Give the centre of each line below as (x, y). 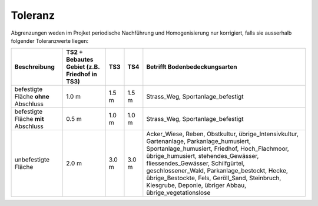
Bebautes (79, 60)
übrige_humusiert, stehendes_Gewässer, (203, 156)
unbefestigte (32, 160)
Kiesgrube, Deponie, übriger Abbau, (196, 185)
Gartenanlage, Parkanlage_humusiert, (198, 141)
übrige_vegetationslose (178, 193)
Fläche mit (29, 119)
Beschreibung (35, 67)
